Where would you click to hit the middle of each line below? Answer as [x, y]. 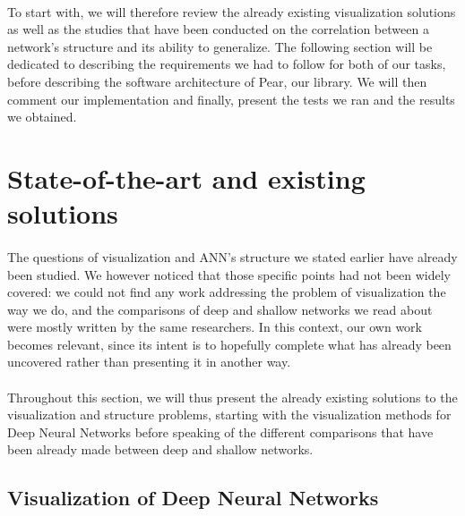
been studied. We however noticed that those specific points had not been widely [229, 274]
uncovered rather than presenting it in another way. [149, 362]
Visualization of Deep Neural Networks [193, 498]
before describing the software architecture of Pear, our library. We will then [217, 81]
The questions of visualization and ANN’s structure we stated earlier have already [232, 256]
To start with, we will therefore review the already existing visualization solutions [232, 11]
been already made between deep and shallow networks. [160, 449]
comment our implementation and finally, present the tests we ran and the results [231, 99]
